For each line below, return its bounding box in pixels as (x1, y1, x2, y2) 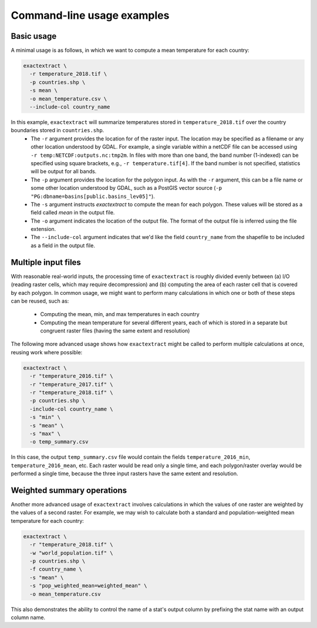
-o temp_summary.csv (29, 438, 89, 445)
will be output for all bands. (31, 168, 97, 175)
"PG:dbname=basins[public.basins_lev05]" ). (31, 193, 155, 200)
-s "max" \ (29, 430, 61, 437)
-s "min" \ (29, 414, 61, 421)
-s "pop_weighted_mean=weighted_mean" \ (29, 582, 147, 589)
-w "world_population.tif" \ (29, 549, 114, 556)
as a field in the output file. (31, 241, 95, 249)
